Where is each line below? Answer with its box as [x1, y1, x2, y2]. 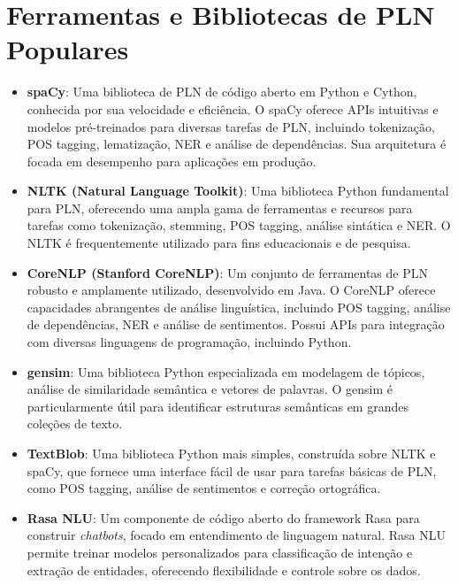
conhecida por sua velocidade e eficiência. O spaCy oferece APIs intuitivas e [27, 99, 439, 118]
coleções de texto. [27, 414, 123, 433]
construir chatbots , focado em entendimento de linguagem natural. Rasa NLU [27, 526, 447, 544]
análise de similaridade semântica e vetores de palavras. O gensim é [27, 380, 393, 398]
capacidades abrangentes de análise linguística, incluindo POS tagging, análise [27, 297, 451, 316]
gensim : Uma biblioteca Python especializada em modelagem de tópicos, [27, 362, 425, 381]
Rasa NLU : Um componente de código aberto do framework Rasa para [27, 508, 420, 527]
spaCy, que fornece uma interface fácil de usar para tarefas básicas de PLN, [27, 461, 437, 480]
